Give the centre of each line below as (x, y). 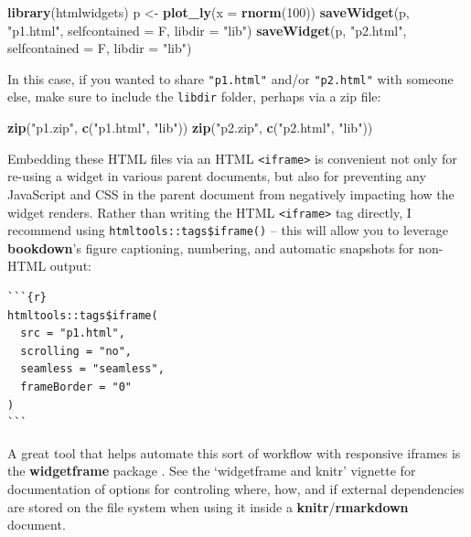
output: (70, 266)
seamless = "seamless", (92, 369)
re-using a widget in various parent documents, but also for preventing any (217, 176)
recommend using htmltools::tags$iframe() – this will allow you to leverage (228, 230)
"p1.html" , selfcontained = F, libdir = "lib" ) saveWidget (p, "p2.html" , (207, 30)
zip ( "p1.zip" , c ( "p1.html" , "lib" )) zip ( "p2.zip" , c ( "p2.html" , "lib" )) (190, 128)
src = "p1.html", (73, 333)
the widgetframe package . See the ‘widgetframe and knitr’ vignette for (212, 471)
